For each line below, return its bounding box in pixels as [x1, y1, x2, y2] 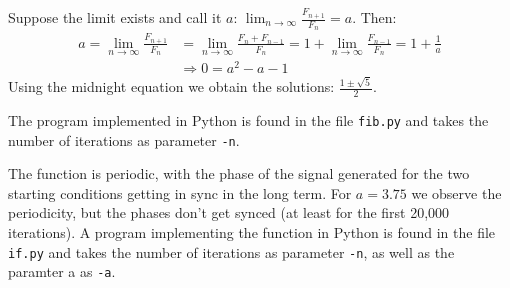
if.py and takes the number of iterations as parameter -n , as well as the [8, 241, 455, 262]
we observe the [411, 182, 502, 203]
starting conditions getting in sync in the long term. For [8, 182, 352, 203]
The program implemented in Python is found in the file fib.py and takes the [8, 109, 489, 130]
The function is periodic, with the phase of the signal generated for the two [8, 163, 470, 184]
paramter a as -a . [8, 261, 116, 282]
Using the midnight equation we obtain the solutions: [8, 76, 335, 97]
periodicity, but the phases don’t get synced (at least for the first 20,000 [8, 202, 450, 223]
